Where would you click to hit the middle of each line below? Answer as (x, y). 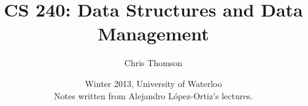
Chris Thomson (153, 63)
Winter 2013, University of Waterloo (153, 83)
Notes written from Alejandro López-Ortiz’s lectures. (153, 95)
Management (153, 33)
